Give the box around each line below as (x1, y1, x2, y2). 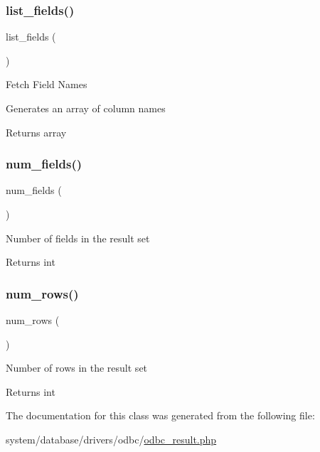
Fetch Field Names (6, 77, 87, 92)
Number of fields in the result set (6, 230, 150, 245)
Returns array (6, 124, 67, 139)
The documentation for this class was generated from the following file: (6, 408, 315, 423)
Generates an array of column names (6, 101, 166, 115)
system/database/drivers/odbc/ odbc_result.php (6, 431, 217, 446)
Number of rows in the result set (6, 360, 148, 375)
